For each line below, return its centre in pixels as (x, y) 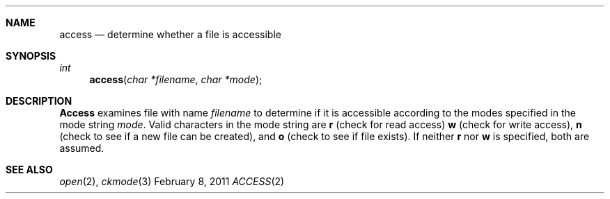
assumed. (82, 148)
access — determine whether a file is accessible (170, 34)
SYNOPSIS (31, 56)
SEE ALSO (29, 170)
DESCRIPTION (39, 101)
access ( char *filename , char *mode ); (176, 79)
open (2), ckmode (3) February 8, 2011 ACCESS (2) (172, 181)
